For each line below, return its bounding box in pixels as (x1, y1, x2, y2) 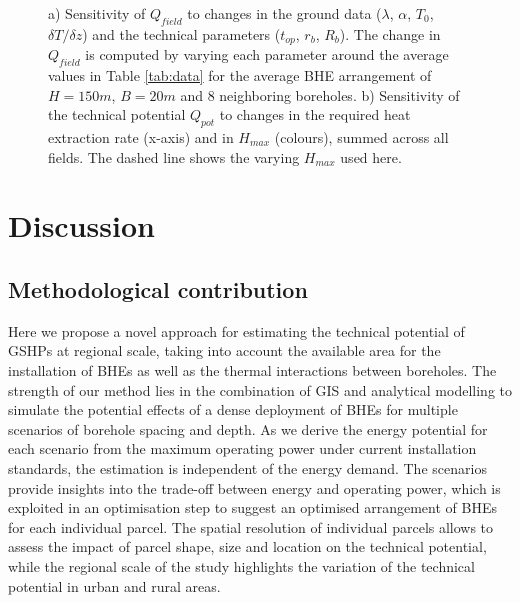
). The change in (339, 23, 441, 44)
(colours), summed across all (274, 127, 449, 148)
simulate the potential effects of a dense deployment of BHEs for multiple (8, 399, 458, 420)
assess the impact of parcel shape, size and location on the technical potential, (8, 536, 487, 557)
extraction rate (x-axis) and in (48, 127, 234, 148)
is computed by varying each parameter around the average (85, 44, 449, 65)
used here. (340, 146, 402, 167)
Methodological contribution (8, 273, 308, 304)
